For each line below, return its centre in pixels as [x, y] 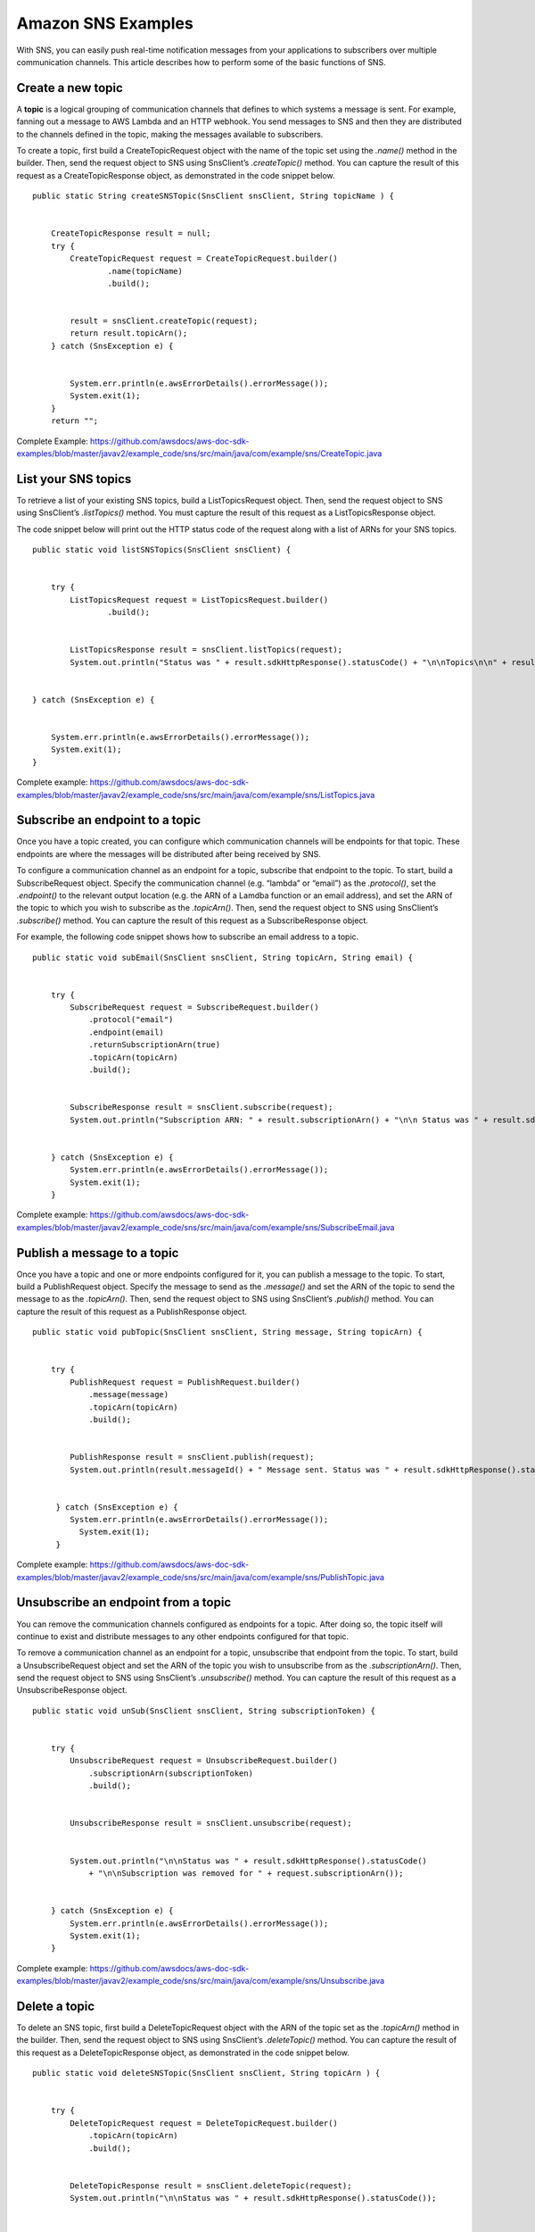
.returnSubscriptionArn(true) [155, 1045]
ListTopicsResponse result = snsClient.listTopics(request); [206, 650]
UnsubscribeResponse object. [72, 1690]
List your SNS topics [74, 479]
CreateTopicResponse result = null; [131, 233]
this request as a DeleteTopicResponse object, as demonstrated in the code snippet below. [183, 2053]
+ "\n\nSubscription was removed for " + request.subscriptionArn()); [246, 1873]
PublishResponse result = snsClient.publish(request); [192, 1457]
